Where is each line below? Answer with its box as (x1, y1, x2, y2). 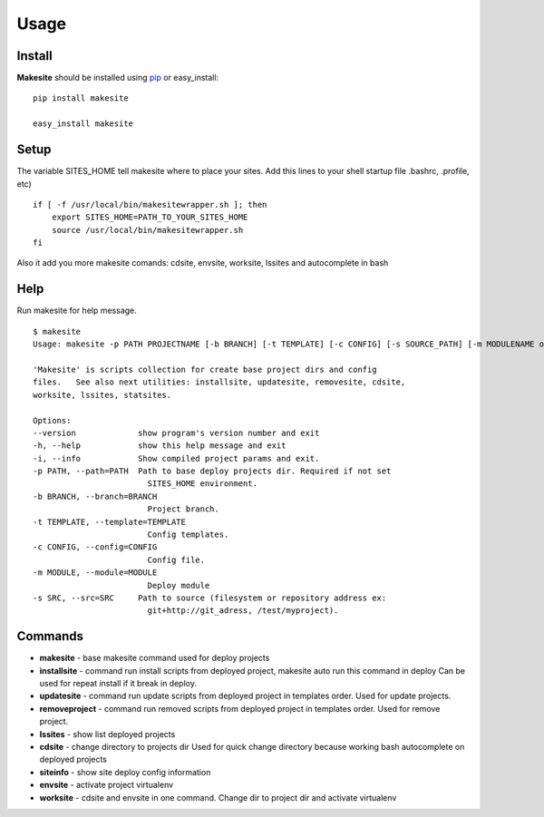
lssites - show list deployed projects (39, 728, 176, 739)
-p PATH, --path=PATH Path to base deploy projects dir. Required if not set (33, 466, 392, 476)
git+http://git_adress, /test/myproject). (147, 606, 339, 616)
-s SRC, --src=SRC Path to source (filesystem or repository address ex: (33, 592, 387, 603)
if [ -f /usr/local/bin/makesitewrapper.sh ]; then (33, 199, 267, 209)
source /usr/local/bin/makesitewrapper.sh (51, 225, 244, 235)
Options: (33, 415, 72, 425)
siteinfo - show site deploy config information (39, 766, 211, 777)
